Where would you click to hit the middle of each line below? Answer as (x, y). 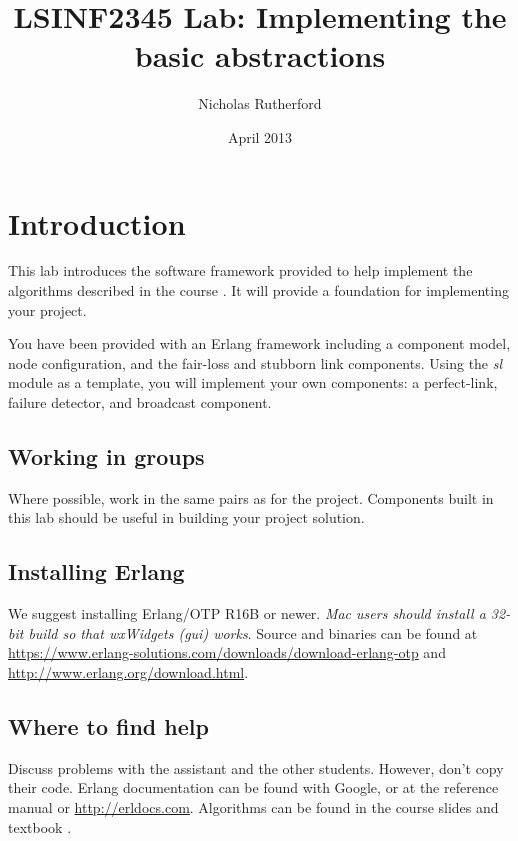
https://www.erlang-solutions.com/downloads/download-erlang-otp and (227, 652)
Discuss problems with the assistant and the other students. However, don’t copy (256, 767)
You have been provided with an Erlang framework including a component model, (259, 343)
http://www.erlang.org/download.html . (128, 671)
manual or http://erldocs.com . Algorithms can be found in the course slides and (253, 806)
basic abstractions (260, 55)
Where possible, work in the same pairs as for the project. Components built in (251, 497)
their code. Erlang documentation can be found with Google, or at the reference (253, 787)
